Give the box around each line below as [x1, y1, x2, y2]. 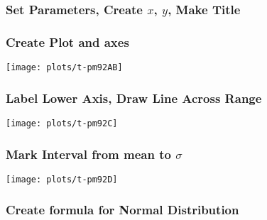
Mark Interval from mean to [6, 145, 171, 163]
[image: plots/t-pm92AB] [6, 62, 123, 73]
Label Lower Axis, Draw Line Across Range [6, 89, 262, 106]
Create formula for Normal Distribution [6, 201, 239, 219]
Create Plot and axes [6, 33, 129, 50]
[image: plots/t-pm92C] [6, 118, 118, 128]
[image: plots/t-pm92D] [6, 174, 118, 185]
